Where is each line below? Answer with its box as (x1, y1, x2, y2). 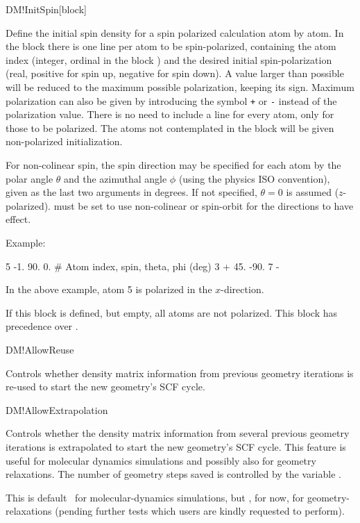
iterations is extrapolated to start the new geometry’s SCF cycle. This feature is (6, 439, 346, 454)
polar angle (6, 171, 53, 185)
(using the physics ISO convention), (178, 171, 330, 185)
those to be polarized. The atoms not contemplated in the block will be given (6, 120, 334, 135)
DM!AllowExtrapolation (6, 402, 108, 417)
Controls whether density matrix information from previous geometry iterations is (6, 365, 354, 380)
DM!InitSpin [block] (6, 2, 87, 16)
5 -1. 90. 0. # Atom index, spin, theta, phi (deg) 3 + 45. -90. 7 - (6, 258, 280, 273)
